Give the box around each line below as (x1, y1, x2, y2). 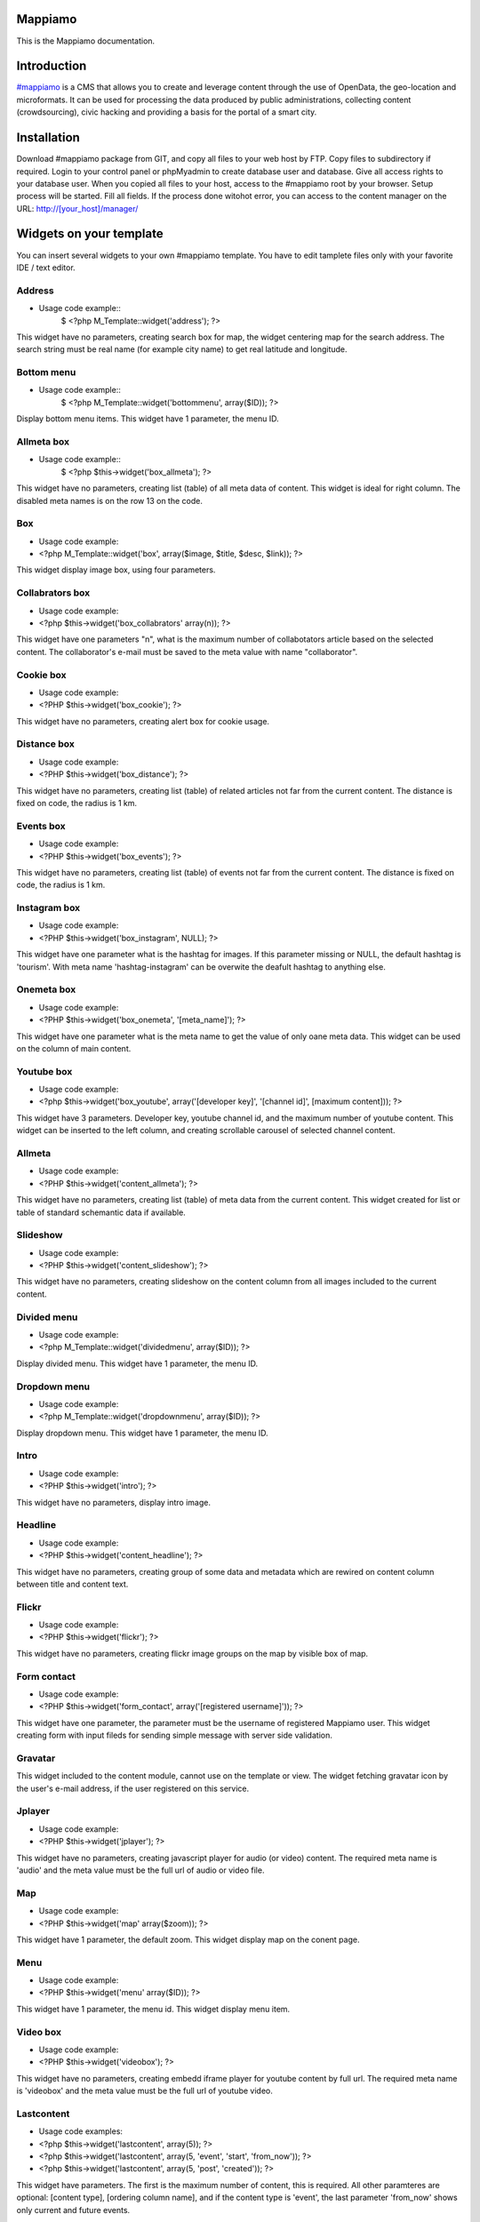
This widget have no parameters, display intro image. (16, 1497, 212, 1507)
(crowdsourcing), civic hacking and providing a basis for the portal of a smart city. (16, 107, 317, 117)
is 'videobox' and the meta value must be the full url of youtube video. (16, 2085, 273, 2097)
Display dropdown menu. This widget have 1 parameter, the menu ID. (16, 1427, 268, 1438)
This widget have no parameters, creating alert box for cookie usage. (16, 715, 270, 726)
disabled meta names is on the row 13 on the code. (16, 495, 204, 506)
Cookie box (16, 668, 67, 681)
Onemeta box (16, 983, 76, 995)
